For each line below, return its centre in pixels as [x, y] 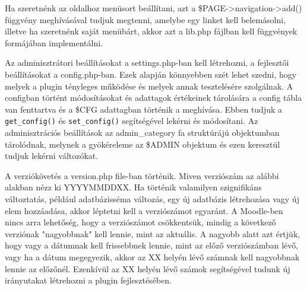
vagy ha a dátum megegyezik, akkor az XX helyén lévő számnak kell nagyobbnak [152, 256]
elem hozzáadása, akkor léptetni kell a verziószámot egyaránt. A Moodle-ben [144, 210]
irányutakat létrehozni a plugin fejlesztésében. [88, 280]
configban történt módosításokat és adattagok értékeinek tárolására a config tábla [153, 98]
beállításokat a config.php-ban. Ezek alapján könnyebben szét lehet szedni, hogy [151, 74]
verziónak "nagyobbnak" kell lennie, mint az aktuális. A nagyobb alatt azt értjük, [153, 233]
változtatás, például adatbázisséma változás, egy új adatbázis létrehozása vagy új [152, 198]
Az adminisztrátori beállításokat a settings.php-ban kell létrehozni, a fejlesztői [147, 63]
